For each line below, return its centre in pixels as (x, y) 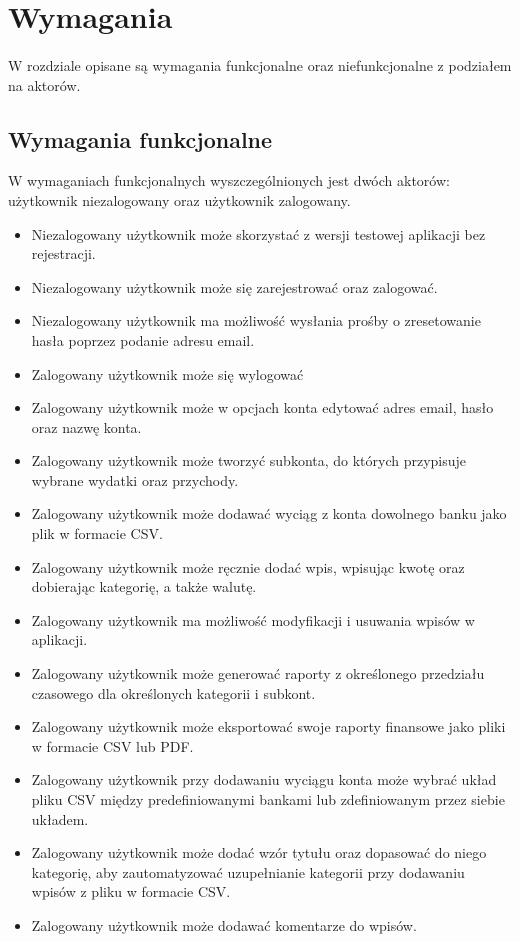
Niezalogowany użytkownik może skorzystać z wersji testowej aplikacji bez (258, 233)
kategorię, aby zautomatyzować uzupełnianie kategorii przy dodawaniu (248, 871)
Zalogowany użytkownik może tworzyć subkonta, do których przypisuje (249, 460)
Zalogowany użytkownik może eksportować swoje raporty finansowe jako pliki (268, 726)
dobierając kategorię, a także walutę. (144, 586)
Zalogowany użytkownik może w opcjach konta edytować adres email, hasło (262, 407)
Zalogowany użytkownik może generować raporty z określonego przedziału (258, 673)
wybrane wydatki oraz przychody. (135, 479)
